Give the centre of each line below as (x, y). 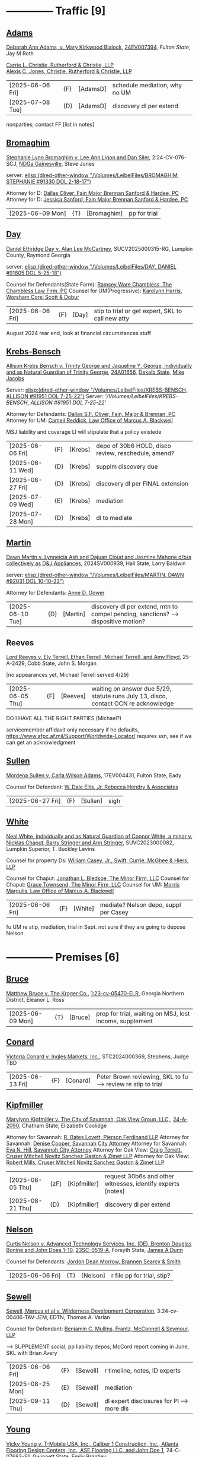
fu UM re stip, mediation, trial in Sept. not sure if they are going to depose (96, 927)
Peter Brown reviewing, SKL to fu (142, 1077)
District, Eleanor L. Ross (35, 999)
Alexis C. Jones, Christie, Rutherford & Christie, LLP (69, 71)
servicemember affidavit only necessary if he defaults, (73, 730)
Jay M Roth (20, 53)
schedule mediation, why (147, 85)
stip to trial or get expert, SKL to (138, 311)
